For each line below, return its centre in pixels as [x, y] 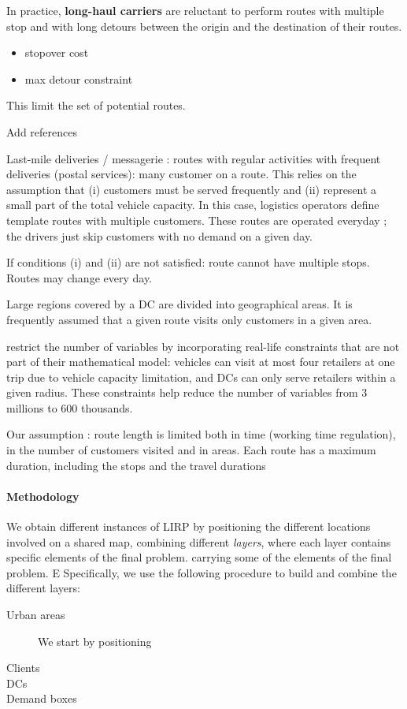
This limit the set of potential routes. [96, 105]
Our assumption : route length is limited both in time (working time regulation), [201, 434]
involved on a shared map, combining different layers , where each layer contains [199, 541]
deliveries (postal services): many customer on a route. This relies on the [181, 174]
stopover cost [57, 52]
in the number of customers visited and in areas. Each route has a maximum [191, 450]
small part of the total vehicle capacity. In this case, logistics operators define [193, 205]
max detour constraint [79, 78]
